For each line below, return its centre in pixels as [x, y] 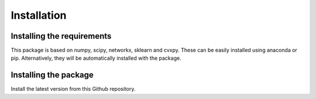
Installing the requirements [61, 36]
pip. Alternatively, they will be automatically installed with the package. [96, 58]
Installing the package [52, 75]
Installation [39, 15]
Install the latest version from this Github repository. [73, 89]
